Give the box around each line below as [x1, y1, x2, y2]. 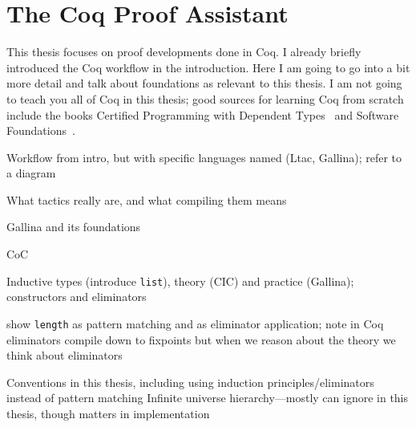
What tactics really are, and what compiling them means [6, 191, 287, 208]
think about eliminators [6, 347, 123, 364]
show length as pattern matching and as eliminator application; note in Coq [6, 315, 384, 331]
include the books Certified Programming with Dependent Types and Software [6, 106, 399, 123]
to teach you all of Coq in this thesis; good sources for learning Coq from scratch [6, 90, 404, 107]
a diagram [6, 165, 56, 181]
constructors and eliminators [6, 288, 147, 305]
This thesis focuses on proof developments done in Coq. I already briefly [6, 43, 361, 60]
